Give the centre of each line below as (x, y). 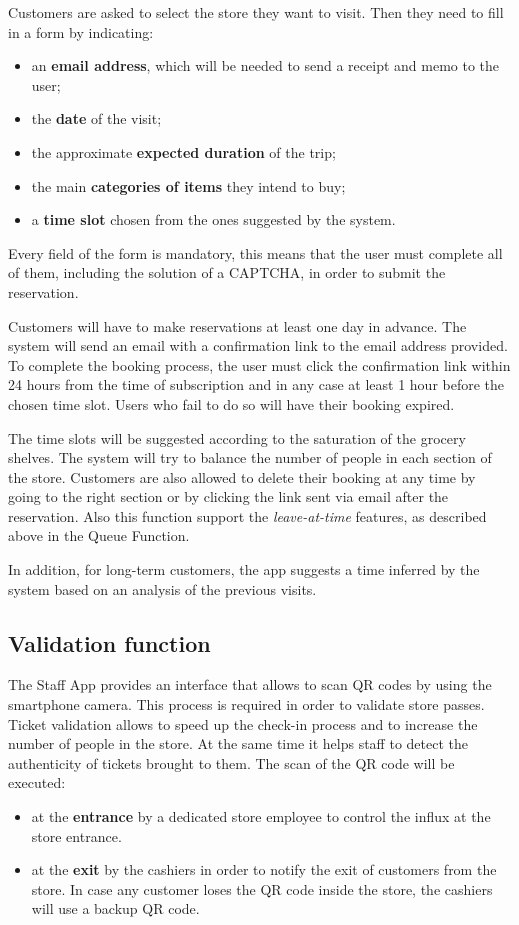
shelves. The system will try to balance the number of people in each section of (250, 457)
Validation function (109, 642)
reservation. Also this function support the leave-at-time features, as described (247, 515)
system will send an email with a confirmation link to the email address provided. (258, 345)
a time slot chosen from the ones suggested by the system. (213, 219)
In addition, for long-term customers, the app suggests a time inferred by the (244, 569)
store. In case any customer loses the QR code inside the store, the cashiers (262, 888)
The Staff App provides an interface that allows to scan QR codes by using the (250, 684)
